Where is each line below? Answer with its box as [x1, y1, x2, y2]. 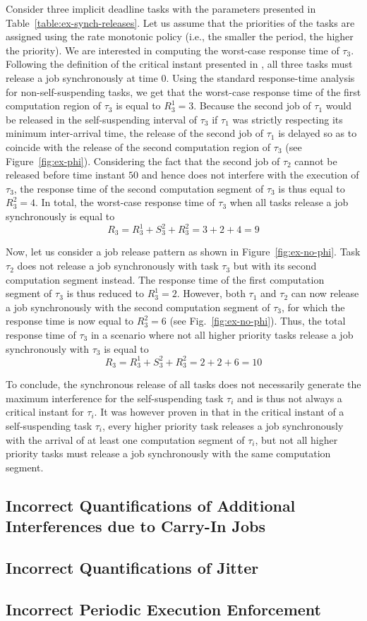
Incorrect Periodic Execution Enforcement [6, 598, 321, 620]
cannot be [294, 153, 337, 168]
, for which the [281, 299, 345, 314]
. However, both [176, 286, 246, 301]
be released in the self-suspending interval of [6, 111, 198, 126]
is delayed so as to [278, 126, 357, 140]
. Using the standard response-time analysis [166, 70, 355, 85]
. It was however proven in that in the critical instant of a [94, 404, 344, 419]
